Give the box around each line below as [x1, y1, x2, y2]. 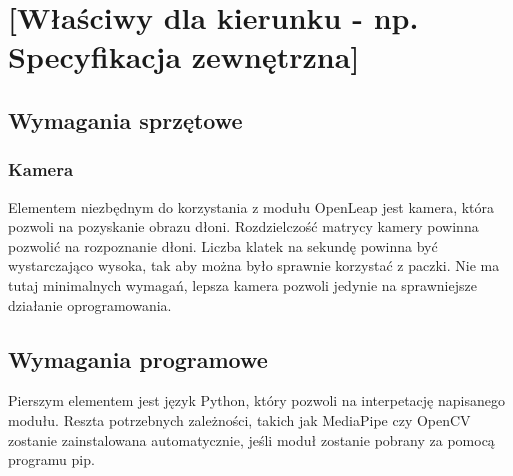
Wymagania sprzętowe [8, 104, 243, 135]
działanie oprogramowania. [8, 294, 172, 315]
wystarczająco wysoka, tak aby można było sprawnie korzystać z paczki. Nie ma [8, 255, 500, 276]
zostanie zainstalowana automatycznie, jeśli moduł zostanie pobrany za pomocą [8, 429, 495, 450]
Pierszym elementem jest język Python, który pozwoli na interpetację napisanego [8, 390, 505, 411]
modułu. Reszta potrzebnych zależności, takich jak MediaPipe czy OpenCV [8, 409, 471, 430]
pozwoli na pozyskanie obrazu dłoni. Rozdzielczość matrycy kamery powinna [8, 216, 479, 237]
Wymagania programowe [8, 343, 268, 374]
